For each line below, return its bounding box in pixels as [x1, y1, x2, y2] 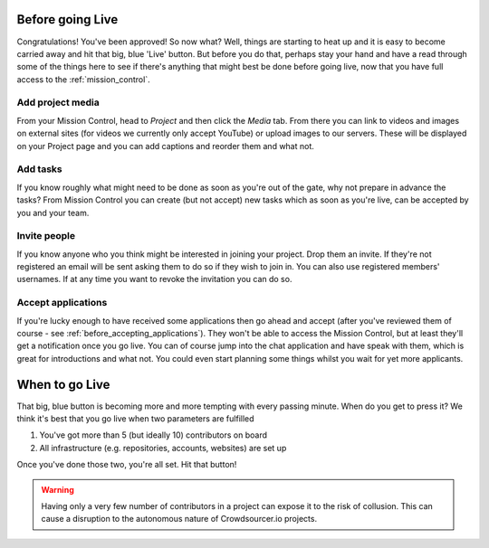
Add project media [16, 96, 100, 109]
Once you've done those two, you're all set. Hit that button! [16, 459, 237, 470]
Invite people [16, 230, 76, 242]
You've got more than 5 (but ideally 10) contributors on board [39, 430, 267, 440]
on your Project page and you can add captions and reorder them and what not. [16, 140, 314, 151]
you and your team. [16, 207, 90, 218]
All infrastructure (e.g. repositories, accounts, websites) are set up [39, 442, 287, 453]
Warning [41, 484, 74, 495]
